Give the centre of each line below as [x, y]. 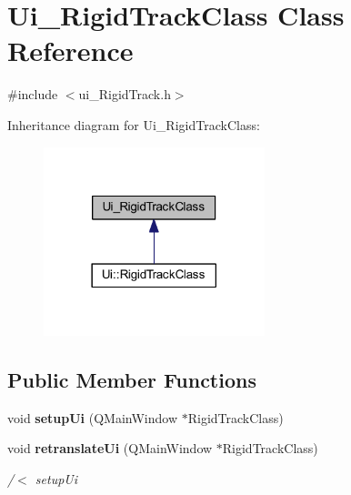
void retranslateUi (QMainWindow [110, 448]
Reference [70, 51]
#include [33, 94]
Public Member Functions [132, 380]
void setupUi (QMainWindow [93, 417]
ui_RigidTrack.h [125, 94]
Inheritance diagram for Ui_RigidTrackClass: [134, 124]
